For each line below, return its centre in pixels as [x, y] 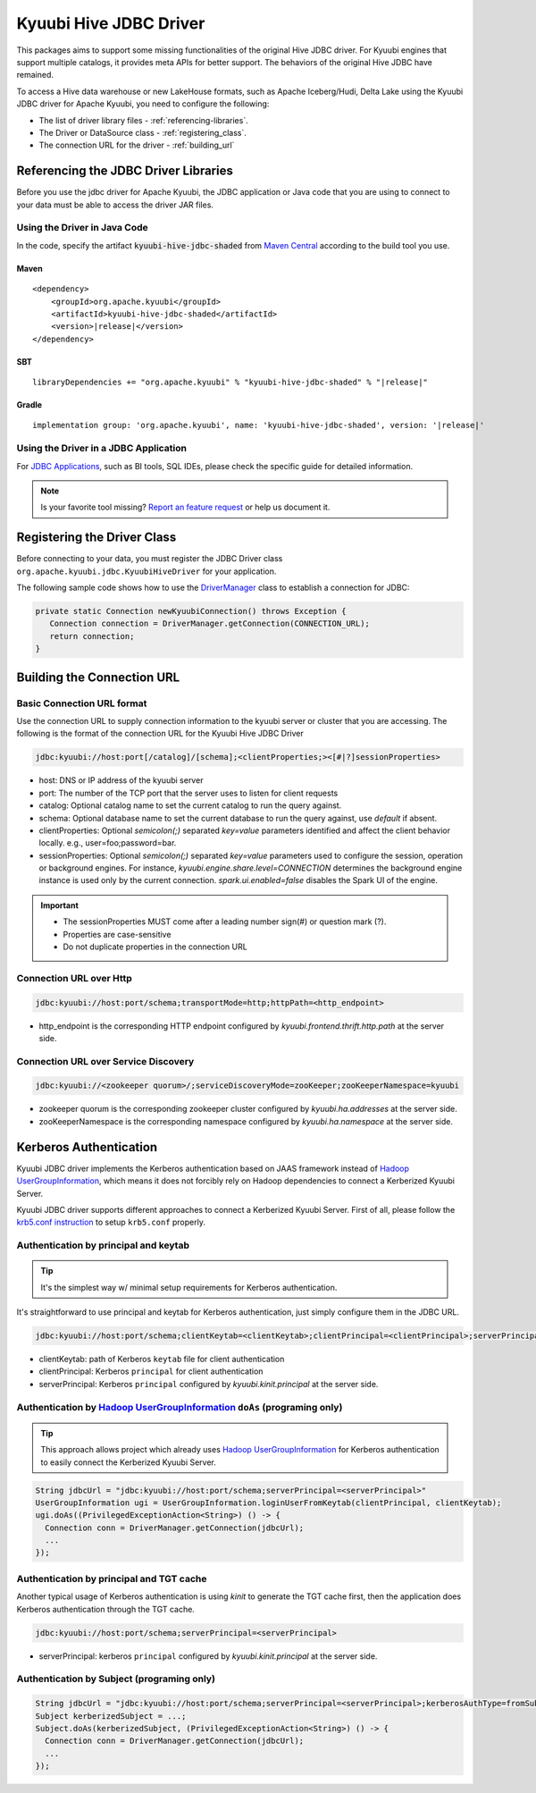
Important [60, 905]
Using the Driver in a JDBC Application [102, 449]
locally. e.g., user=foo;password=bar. [108, 843]
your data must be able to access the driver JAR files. [115, 205]
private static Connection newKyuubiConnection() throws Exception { [191, 611]
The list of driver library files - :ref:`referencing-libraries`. [144, 120]
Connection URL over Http [75, 978]
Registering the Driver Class [96, 538]
